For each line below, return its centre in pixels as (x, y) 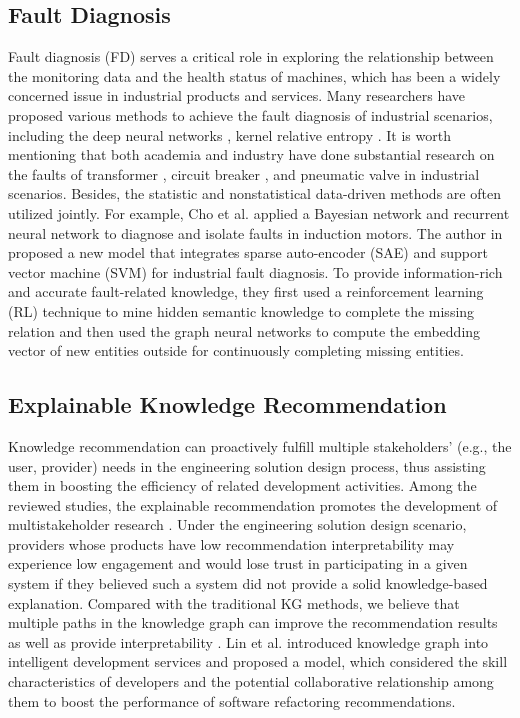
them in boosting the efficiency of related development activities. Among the (242, 485)
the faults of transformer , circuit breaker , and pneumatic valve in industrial (244, 173)
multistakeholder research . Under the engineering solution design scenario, (237, 524)
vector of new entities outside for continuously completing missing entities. (236, 350)
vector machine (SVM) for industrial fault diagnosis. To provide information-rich (255, 271)
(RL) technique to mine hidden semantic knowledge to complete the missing (241, 310)
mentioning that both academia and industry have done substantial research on (251, 154)
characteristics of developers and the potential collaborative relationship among (251, 681)
